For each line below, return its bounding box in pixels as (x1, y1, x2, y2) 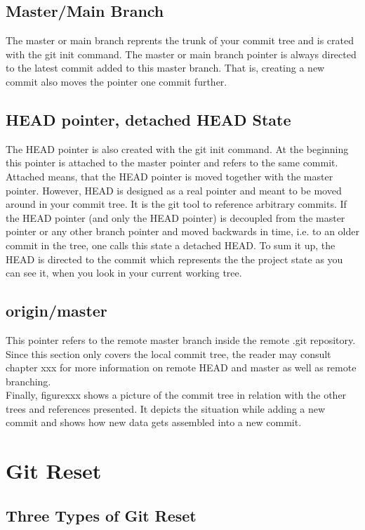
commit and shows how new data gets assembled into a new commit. (6, 415, 302, 430)
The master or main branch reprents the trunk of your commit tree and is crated (6, 33, 354, 48)
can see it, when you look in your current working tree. (6, 265, 242, 280)
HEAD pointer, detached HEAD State (6, 108, 291, 130)
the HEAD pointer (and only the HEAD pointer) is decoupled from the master (6, 210, 345, 225)
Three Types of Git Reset (6, 504, 197, 526)
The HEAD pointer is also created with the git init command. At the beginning (6, 141, 349, 156)
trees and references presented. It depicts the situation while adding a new (6, 401, 326, 416)
